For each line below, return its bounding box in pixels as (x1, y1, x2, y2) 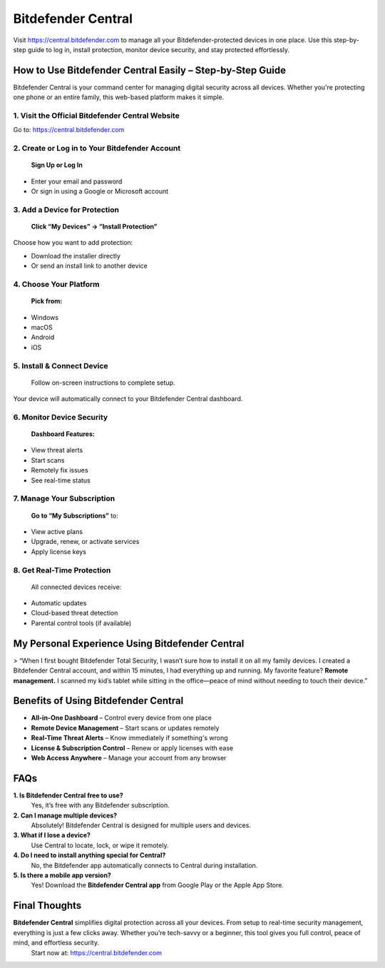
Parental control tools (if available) (31, 618, 132, 627)
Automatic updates (31, 599, 87, 607)
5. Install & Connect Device (13, 361, 108, 370)
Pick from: (31, 297, 63, 306)
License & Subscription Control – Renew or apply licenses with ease (31, 743, 234, 752)
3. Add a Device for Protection (13, 204, 119, 214)
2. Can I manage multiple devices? (13, 811, 118, 820)
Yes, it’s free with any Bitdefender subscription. (31, 801, 170, 810)
